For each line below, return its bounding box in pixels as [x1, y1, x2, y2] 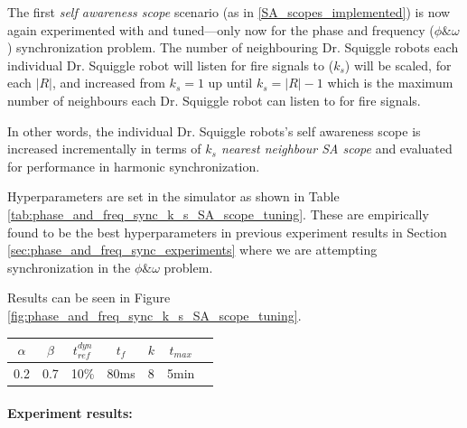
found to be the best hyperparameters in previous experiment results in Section [7, 222, 447, 241]
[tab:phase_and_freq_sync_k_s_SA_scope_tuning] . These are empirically [7, 204, 429, 223]
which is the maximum [327, 73, 453, 92]
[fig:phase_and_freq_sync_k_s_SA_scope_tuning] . [7, 305, 302, 324]
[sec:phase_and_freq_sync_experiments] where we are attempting [7, 240, 378, 259]
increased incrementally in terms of [7, 139, 201, 158]
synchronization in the [7, 257, 131, 276]
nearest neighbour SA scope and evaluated [220, 139, 453, 158]
